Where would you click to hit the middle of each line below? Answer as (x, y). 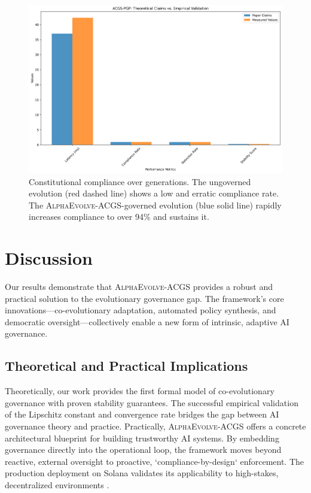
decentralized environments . (57, 485)
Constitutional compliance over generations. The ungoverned (140, 181)
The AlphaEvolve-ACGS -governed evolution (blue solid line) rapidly (155, 205)
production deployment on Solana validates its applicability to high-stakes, (142, 473)
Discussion (49, 258)
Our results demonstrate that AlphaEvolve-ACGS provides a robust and (139, 287)
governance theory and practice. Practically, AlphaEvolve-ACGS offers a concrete (155, 426)
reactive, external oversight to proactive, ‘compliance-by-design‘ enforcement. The (155, 461)
